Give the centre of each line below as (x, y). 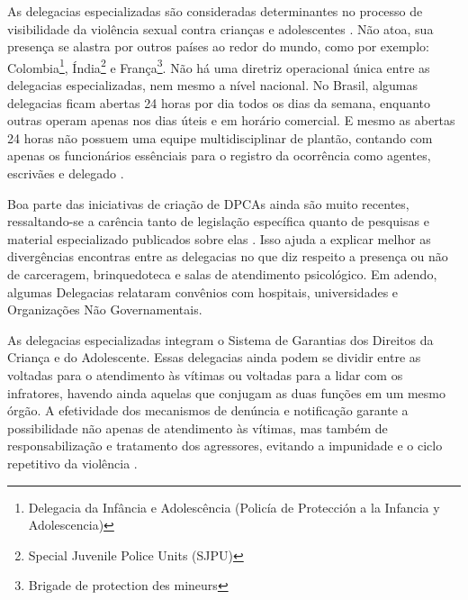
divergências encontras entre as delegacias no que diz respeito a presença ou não (228, 256)
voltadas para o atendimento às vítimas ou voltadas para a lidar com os (205, 374)
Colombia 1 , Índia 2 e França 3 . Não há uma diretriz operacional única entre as (219, 66)
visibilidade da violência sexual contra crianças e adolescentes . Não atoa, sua (220, 28)
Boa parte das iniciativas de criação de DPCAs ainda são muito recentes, (208, 203)
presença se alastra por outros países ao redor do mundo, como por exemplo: (218, 46)
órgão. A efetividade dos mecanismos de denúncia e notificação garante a (208, 410)
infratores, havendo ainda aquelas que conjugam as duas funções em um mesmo (227, 392)
